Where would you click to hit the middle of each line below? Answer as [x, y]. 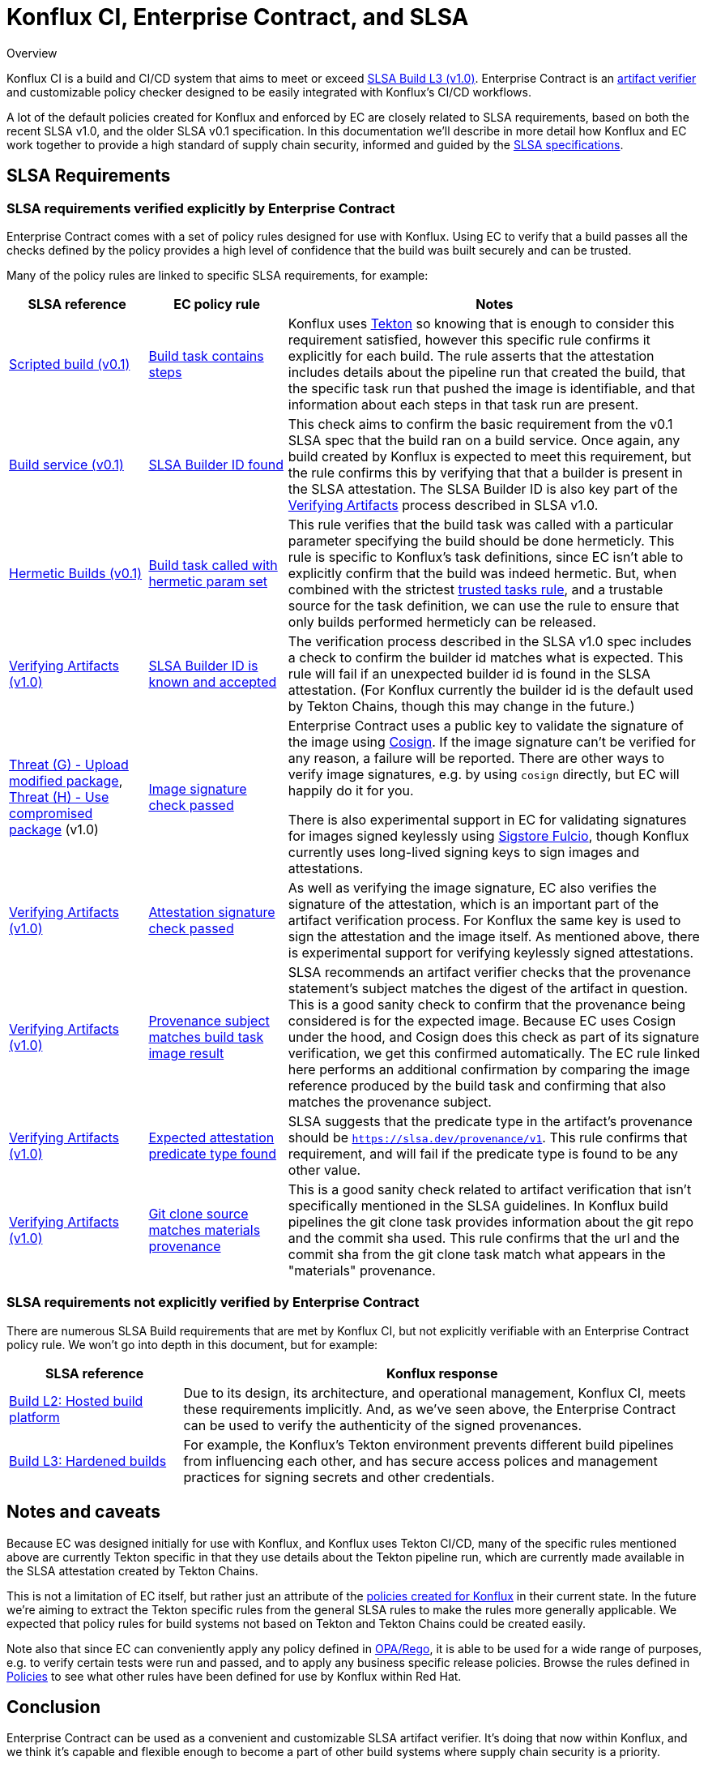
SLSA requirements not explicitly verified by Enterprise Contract [213, 1302]
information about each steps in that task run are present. [463, 404]
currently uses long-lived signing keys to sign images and [464, 852]
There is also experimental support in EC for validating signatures [487, 819]
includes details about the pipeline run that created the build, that [486, 372]
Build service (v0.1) [66, 464]
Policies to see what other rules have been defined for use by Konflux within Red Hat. [234, 1676]
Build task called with [213, 565]
